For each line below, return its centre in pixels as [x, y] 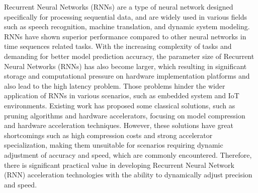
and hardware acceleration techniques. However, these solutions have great [119, 125]
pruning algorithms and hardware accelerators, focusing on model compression [125, 115]
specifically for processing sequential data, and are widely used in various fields [125, 16]
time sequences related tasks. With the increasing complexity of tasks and [118, 46]
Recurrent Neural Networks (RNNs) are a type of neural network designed [119, 7]
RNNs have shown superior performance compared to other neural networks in [125, 36]
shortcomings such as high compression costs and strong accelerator [108, 135]
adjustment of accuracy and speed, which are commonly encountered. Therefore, [128, 154]
